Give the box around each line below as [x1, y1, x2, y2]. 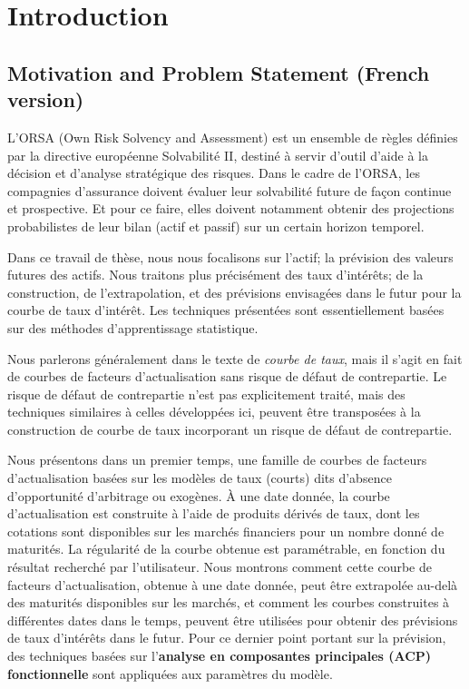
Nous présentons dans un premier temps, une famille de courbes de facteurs [7, 450, 427, 469]
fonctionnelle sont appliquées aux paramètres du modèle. [7, 664, 333, 683]
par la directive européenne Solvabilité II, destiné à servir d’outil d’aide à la [7, 145, 428, 164]
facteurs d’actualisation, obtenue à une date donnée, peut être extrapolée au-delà [7, 575, 458, 594]
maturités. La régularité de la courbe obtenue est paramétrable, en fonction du [7, 539, 445, 558]
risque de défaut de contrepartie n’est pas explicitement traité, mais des [7, 384, 405, 403]
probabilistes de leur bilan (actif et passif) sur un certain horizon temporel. [7, 216, 425, 235]
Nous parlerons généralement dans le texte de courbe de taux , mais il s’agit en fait [7, 349, 463, 368]
